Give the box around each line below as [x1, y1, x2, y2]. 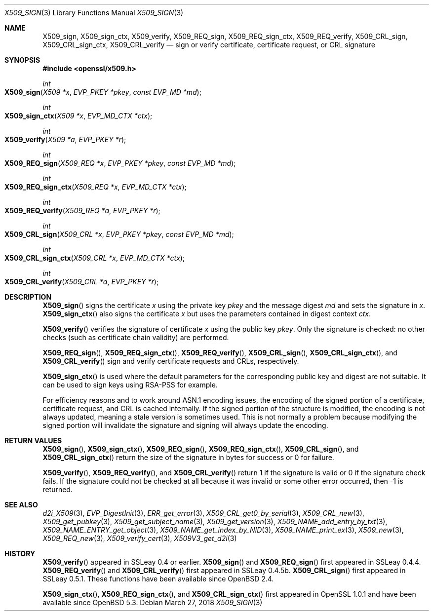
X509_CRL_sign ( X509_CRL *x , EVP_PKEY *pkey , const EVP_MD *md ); [4, 230, 234, 238]
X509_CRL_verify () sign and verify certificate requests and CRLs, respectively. [42, 357, 299, 365]
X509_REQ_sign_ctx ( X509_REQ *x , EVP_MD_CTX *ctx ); [4, 183, 187, 191]
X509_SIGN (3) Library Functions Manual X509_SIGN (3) [4, 8, 184, 17]
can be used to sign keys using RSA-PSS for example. [42, 381, 218, 389]
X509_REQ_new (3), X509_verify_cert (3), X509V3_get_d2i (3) [42, 534, 237, 542]
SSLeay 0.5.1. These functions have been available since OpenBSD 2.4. [42, 575, 274, 583]
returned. [42, 485, 73, 494]
